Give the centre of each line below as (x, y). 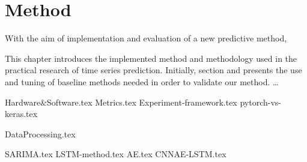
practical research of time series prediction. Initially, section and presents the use (153, 70)
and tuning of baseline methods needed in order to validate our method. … (142, 81)
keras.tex (21, 114)
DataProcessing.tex (40, 133)
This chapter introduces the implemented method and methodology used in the (151, 58)
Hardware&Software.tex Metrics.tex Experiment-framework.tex (121, 102)
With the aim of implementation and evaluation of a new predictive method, (146, 38)
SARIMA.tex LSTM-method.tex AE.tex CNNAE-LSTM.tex (116, 154)
